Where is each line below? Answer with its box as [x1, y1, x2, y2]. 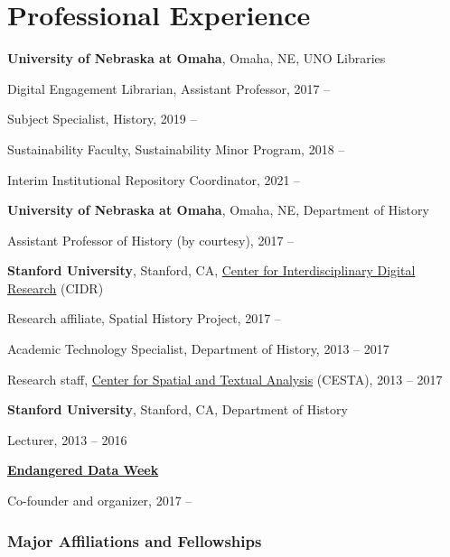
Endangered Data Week [7, 460, 159, 479]
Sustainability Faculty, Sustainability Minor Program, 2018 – [7, 139, 345, 158]
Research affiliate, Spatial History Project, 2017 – [7, 309, 281, 328]
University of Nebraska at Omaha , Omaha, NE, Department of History [7, 200, 429, 219]
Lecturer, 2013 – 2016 [7, 430, 127, 449]
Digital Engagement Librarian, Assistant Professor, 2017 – [7, 79, 331, 97]
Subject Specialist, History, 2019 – [7, 109, 197, 128]
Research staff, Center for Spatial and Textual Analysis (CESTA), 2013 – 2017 [7, 369, 443, 388]
